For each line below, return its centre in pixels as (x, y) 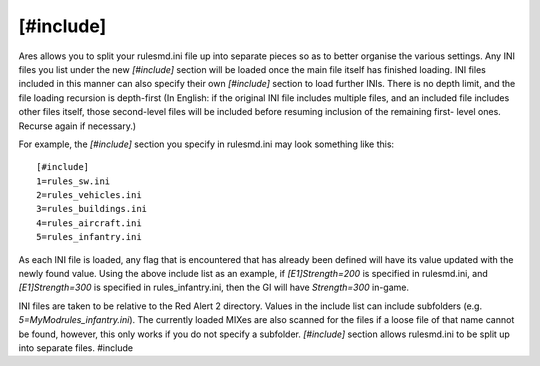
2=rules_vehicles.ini (89, 195)
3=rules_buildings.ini (92, 209)
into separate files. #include (76, 347)
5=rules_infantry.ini (89, 237)
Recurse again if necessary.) (77, 126)
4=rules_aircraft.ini (89, 223)
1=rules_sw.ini (73, 181)
